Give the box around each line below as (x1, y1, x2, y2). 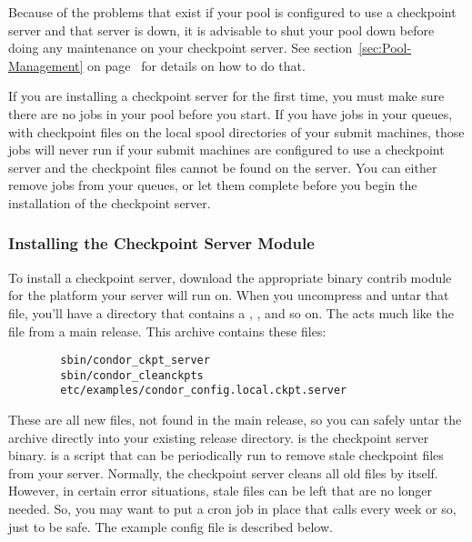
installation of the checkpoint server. (8, 193, 211, 212)
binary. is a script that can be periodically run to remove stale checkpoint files (8, 446, 444, 465)
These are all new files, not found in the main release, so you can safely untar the (8, 410, 462, 429)
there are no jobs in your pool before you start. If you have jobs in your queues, (8, 104, 453, 123)
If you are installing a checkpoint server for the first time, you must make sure (8, 86, 445, 105)
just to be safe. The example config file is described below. (8, 517, 333, 536)
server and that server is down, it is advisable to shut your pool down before (8, 20, 435, 39)
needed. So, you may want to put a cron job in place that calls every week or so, (8, 499, 457, 518)
